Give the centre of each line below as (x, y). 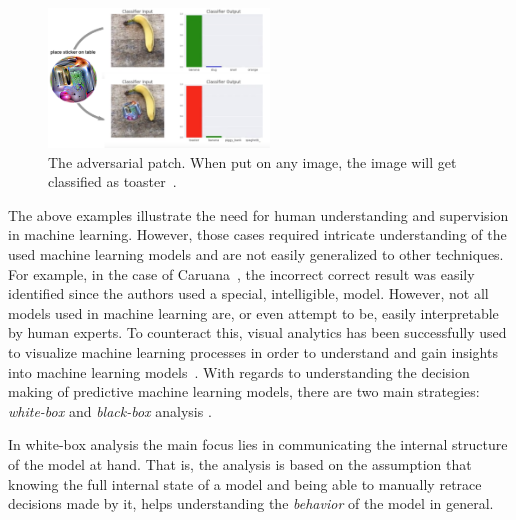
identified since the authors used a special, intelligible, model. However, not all (248, 293)
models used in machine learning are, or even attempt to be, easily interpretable (253, 312)
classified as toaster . (112, 181)
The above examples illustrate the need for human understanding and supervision (258, 214)
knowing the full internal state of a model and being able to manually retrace (245, 483)
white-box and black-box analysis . (110, 410)
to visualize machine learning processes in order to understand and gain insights (253, 351)
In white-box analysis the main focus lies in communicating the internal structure (258, 444)
